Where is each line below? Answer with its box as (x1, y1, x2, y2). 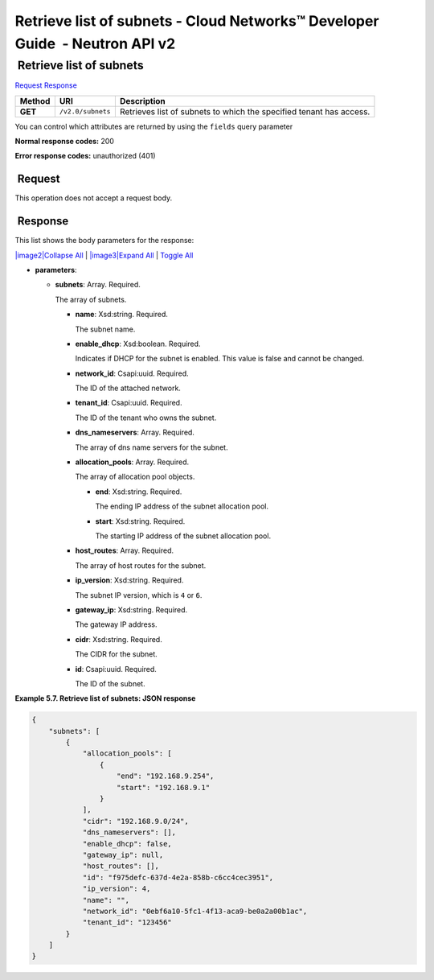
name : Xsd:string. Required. (75, 310, 169, 319)
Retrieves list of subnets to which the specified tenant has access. (119, 105, 371, 117)
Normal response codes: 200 (14, 136, 114, 146)
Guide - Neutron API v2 (14, 35, 176, 52)
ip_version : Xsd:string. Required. (75, 575, 184, 585)
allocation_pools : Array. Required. (75, 457, 190, 467)
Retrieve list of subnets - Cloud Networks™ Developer (14, 12, 379, 30)
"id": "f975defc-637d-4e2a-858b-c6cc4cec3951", (82, 873, 274, 882)
